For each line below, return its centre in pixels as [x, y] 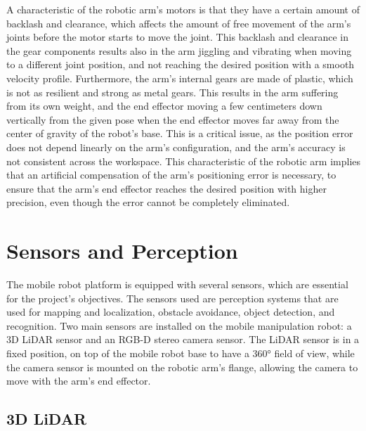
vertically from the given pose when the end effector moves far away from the [173, 119]
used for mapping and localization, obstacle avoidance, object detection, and [171, 312]
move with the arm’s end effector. [79, 381]
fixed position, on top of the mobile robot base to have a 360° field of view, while [181, 353]
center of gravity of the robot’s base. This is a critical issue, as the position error [180, 133]
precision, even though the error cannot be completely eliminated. [148, 202]
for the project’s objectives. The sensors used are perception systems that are [172, 298]
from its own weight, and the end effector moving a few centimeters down [164, 106]
